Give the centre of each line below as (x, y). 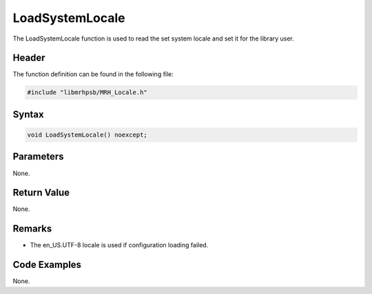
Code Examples (47, 265)
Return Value (41, 193)
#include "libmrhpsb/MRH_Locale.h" (87, 92)
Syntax (28, 114)
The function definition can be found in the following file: (93, 74)
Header (29, 58)
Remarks (32, 229)
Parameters (38, 157)
